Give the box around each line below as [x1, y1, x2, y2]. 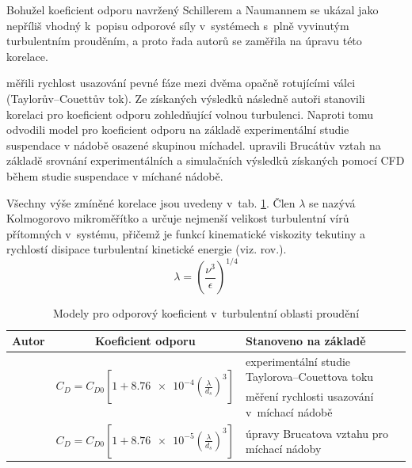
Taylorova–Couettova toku [246, 368, 374, 385]
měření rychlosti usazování [246, 388, 374, 405]
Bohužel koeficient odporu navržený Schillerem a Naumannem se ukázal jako [6, 2, 379, 17]
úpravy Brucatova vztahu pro [246, 424, 389, 441]
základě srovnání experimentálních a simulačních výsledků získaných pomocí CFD [6, 152, 405, 169]
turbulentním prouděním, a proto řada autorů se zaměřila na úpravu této [6, 32, 362, 49]
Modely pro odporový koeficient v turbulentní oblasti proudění [52, 305, 360, 322]
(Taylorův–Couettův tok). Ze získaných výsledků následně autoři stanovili [6, 89, 365, 106]
